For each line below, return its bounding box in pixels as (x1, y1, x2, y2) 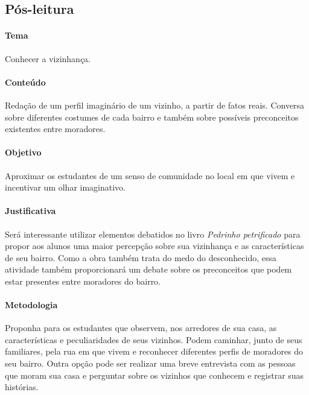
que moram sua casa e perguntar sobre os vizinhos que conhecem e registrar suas (5, 368, 304, 381)
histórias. (5, 381, 39, 393)
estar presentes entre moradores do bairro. (5, 274, 161, 287)
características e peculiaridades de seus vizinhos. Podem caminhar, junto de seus (5, 333, 302, 346)
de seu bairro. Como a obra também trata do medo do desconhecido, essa (5, 251, 276, 264)
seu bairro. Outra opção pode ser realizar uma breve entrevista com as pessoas (5, 357, 296, 370)
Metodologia (5, 299, 58, 311)
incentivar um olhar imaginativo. (5, 181, 126, 194)
